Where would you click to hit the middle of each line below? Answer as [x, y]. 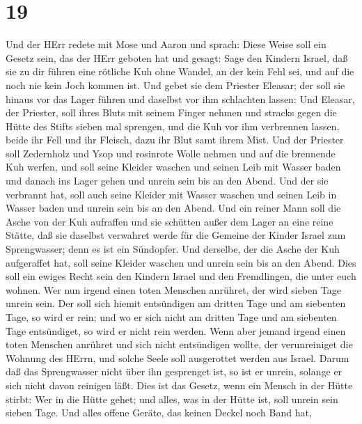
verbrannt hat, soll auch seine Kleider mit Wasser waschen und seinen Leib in [171, 194]
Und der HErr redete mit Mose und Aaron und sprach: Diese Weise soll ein [166, 44]
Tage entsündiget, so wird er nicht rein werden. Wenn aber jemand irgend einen [176, 330]
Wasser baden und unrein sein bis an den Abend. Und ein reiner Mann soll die [173, 208]
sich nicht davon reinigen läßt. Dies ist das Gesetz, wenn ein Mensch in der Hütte [179, 385]
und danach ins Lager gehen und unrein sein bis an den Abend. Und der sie [167, 181]
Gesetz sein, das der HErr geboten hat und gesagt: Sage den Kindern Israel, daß [177, 57]
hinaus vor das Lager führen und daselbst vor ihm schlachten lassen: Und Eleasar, [180, 99]
